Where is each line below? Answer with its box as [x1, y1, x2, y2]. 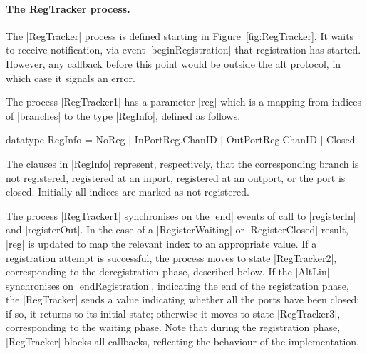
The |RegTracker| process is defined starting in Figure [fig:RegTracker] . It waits [6, 28, 354, 43]
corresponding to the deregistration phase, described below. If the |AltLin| [6, 264, 330, 279]
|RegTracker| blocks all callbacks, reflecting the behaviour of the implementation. [6, 334, 359, 349]
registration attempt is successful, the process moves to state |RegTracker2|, [6, 250, 337, 265]
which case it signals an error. [6, 70, 135, 85]
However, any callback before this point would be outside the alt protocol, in [6, 56, 341, 71]
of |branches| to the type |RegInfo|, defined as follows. [6, 108, 241, 123]
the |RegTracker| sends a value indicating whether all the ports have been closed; [6, 292, 360, 307]
